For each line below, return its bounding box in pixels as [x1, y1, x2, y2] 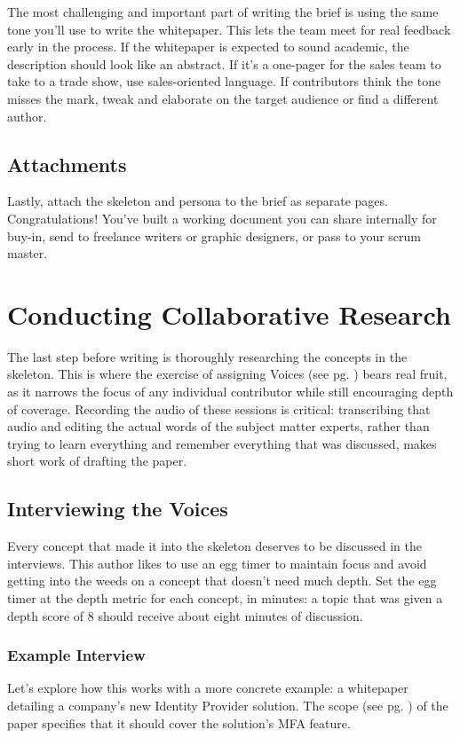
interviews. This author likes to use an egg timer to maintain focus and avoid [7, 553, 427, 572]
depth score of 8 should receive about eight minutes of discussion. [7, 606, 363, 624]
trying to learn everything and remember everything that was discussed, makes [7, 434, 437, 452]
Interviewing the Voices [7, 495, 228, 522]
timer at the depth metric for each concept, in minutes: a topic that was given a [7, 589, 443, 607]
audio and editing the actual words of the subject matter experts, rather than [7, 417, 430, 436]
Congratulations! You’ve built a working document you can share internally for [7, 208, 437, 227]
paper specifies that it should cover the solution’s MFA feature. [7, 713, 351, 732]
